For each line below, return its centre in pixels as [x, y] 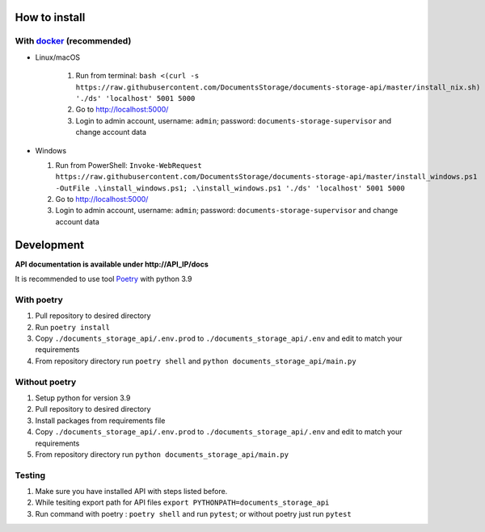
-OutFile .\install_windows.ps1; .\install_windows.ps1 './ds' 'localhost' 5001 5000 [230, 188]
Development [50, 245]
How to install [50, 17]
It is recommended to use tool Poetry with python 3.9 [103, 279]
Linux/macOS [58, 57]
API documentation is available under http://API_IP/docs [112, 264]
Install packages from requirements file [100, 421]
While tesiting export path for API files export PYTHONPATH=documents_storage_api [182, 503]
